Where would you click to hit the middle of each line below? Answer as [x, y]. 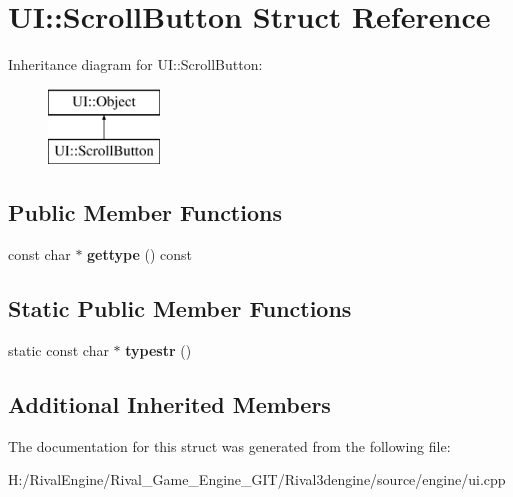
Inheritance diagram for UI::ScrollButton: [135, 64]
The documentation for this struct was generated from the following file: [229, 445]
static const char [58, 349]
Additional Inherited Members [169, 403]
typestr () [158, 349]
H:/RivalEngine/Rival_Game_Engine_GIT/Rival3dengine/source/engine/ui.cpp [257, 479]
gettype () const [140, 254]
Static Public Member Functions [180, 308]
